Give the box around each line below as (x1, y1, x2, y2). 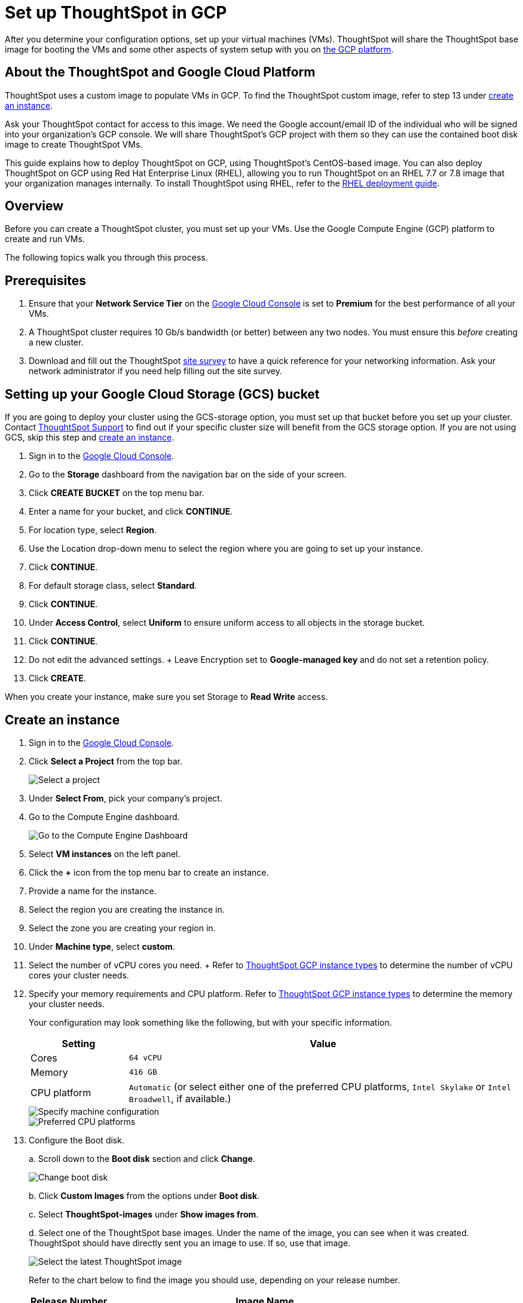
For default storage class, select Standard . (29, 580, 197, 591)
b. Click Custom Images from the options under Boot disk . (29, 1190, 260, 1201)
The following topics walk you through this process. (5, 252, 208, 263)
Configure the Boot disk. (29, 1134, 124, 1145)
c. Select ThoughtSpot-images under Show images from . (29, 1209, 259, 1219)
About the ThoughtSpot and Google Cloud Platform (5, 65, 316, 80)
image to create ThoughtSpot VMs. (5, 139, 143, 149)
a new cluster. (29, 337, 84, 348)
